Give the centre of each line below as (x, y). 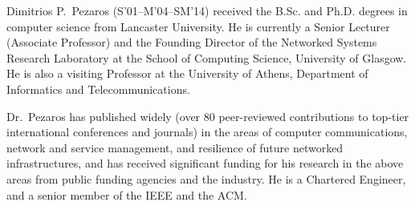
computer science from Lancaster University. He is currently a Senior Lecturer (198, 26)
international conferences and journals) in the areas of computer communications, (207, 132)
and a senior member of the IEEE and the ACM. (127, 194)
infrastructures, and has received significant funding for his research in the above (205, 163)
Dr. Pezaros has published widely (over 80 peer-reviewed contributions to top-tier (208, 116)
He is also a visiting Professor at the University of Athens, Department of (187, 73)
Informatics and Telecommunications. (98, 89)
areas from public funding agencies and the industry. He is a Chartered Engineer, (206, 178)
